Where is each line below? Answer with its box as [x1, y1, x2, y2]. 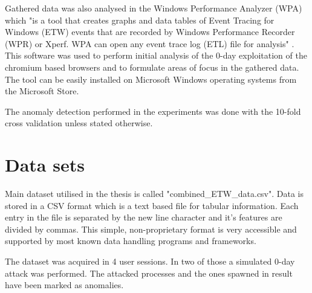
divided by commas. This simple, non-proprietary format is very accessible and [5, 222, 297, 235]
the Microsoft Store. [5, 85, 79, 97]
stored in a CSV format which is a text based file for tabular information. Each [5, 199, 299, 211]
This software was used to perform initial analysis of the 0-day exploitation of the [5, 49, 307, 62]
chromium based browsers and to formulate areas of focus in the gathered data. [5, 60, 299, 73]
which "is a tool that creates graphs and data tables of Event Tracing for [5, 13, 275, 26]
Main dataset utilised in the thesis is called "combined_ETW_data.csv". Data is [5, 187, 304, 200]
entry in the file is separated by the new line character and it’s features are [5, 211, 282, 224]
